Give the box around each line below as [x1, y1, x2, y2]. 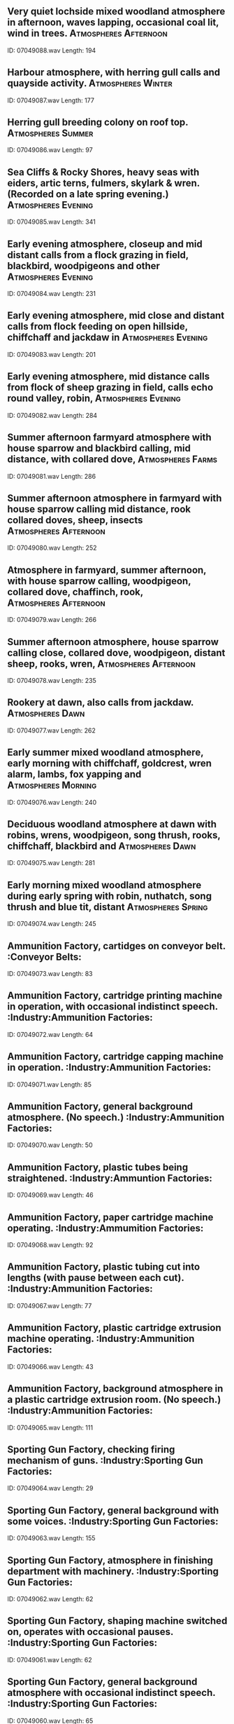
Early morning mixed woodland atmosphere [7, 879, 202, 891]
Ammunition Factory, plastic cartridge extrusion [7, 1322, 221, 1334]
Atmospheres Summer [7, 128, 94, 140]
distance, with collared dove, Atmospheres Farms [7, 454, 218, 466]
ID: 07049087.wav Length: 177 [7, 96, 94, 104]
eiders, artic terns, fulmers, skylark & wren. [7, 177, 200, 189]
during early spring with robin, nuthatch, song [7, 890, 212, 902]
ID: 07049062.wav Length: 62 [7, 1594, 94, 1603]
